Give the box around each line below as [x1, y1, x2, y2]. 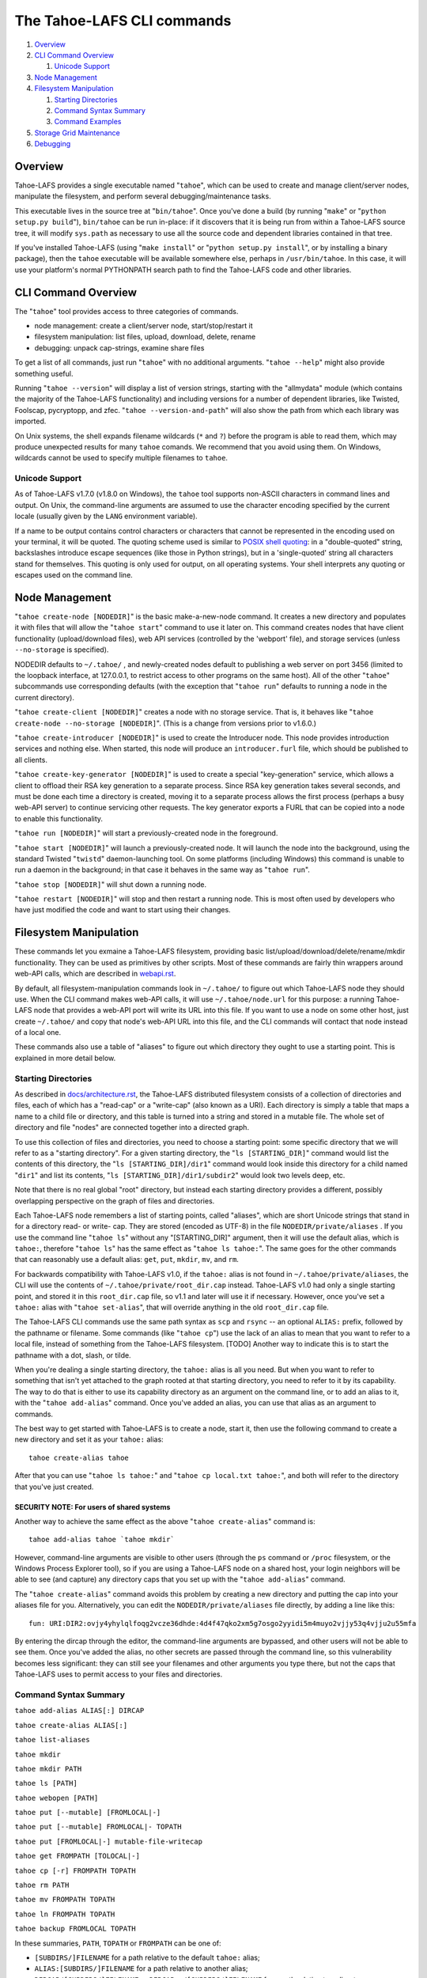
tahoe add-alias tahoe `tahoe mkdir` [28, 1535, 176, 1544]
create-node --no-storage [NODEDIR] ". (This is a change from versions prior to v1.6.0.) [14, 718, 316, 728]
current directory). [14, 692, 75, 702]
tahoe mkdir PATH [14, 1764, 82, 1773]
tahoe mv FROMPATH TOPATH [14, 1895, 115, 1904]
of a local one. [14, 1028, 62, 1037]
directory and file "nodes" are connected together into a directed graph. [14, 1123, 249, 1132]
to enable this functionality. [14, 813, 103, 823]
